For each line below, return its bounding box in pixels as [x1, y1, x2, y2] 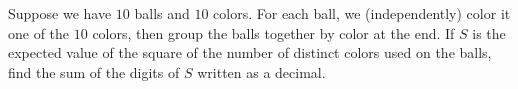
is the [472, 22, 506, 43]
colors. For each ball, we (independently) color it [213, 3, 511, 23]
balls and [134, 3, 190, 23]
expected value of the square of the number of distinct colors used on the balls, [8, 42, 492, 63]
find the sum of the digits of [8, 61, 180, 82]
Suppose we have [8, 3, 112, 23]
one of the [8, 22, 70, 43]
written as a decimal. [197, 61, 326, 82]
